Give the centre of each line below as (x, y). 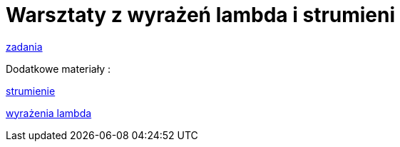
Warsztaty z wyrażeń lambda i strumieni (201, 15)
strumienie (31, 91)
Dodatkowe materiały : (58, 69)
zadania (24, 46)
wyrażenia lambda (49, 113)
